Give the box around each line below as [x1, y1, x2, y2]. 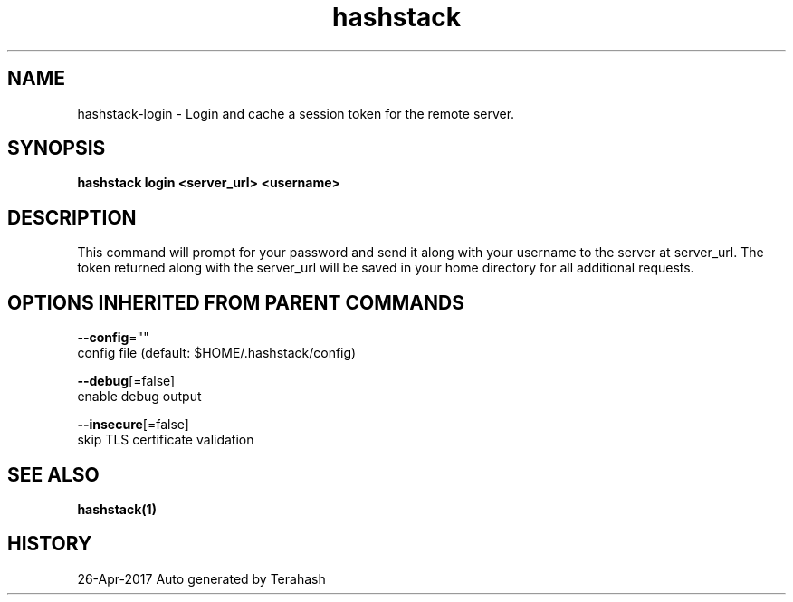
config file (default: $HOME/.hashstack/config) [77, 345, 357, 361]
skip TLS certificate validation [77, 432, 254, 448]
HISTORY [7, 532, 92, 556]
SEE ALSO [7, 463, 100, 486]
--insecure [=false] [77, 416, 189, 433]
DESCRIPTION [7, 205, 137, 229]
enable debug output [77, 388, 202, 405]
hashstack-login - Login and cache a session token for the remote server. [77, 105, 515, 121]
